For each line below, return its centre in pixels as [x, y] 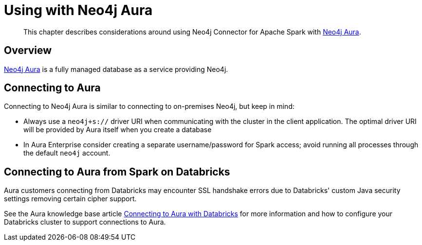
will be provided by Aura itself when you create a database [118, 130]
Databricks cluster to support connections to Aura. [85, 222]
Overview [28, 51]
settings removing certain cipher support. [70, 199]
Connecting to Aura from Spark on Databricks [117, 172]
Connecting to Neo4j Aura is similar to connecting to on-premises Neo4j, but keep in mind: [149, 106]
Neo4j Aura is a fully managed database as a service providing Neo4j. [116, 69]
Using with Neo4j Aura [78, 10]
